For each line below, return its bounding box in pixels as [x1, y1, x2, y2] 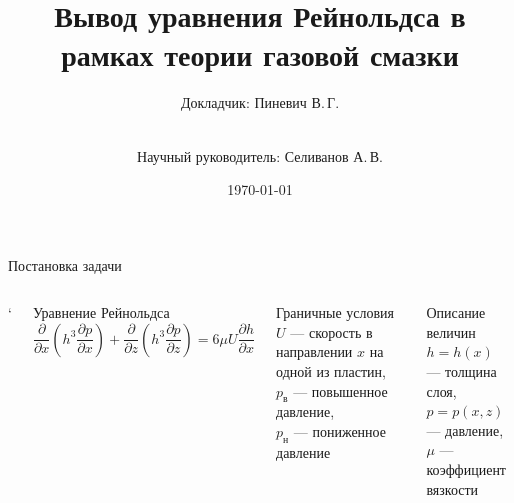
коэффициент [426, 459, 506, 480]
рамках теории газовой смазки [61, 34, 459, 75]
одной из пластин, [276, 361, 386, 382]
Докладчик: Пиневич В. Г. [180, 92, 340, 113]
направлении [276, 341, 353, 362]
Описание [426, 302, 486, 323]
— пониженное [293, 421, 386, 442]
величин [426, 321, 476, 342]
